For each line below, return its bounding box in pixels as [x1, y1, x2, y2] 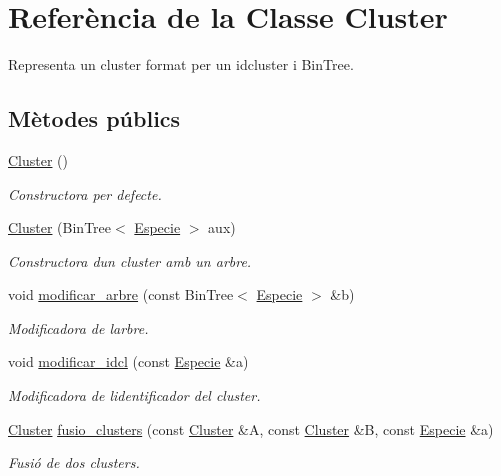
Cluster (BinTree [8, 217, 112, 238]
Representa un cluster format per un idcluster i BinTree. [8, 54, 354, 75]
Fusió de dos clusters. [8, 452, 140, 473]
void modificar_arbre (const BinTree [8, 284, 234, 305]
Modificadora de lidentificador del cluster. [8, 385, 261, 406]
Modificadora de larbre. [8, 317, 149, 338]
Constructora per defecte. [8, 183, 162, 204]
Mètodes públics [8, 103, 181, 134]
